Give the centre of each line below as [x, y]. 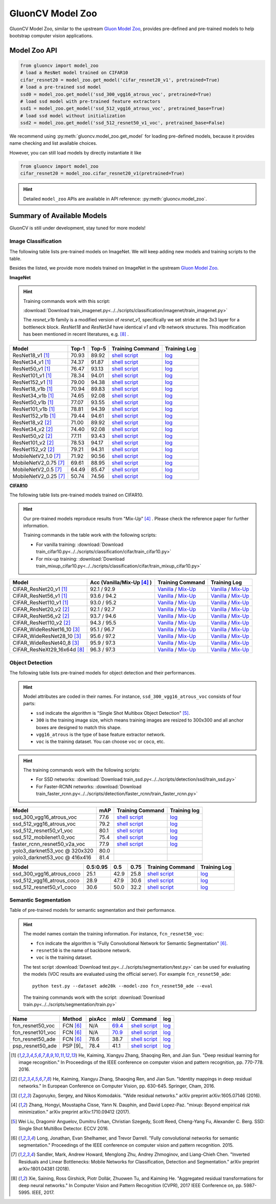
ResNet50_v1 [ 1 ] [31, 368]
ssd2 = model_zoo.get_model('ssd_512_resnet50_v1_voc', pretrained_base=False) [123, 123]
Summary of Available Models [58, 216]
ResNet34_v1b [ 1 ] [33, 396]
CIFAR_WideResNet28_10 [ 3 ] [47, 636]
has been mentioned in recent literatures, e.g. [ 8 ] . [76, 334]
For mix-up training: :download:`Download [80, 559]
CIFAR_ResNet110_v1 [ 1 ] [40, 603]
